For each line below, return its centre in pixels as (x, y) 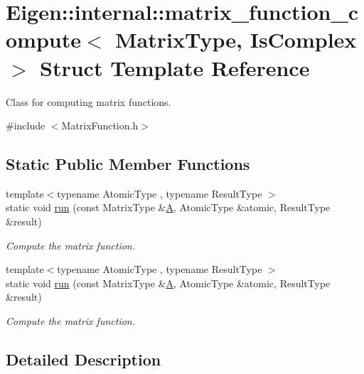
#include (26, 125)
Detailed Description (84, 359)
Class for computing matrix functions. (89, 101)
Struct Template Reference (175, 67)
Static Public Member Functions (128, 164)
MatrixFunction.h (100, 125)
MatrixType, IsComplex (236, 39)
